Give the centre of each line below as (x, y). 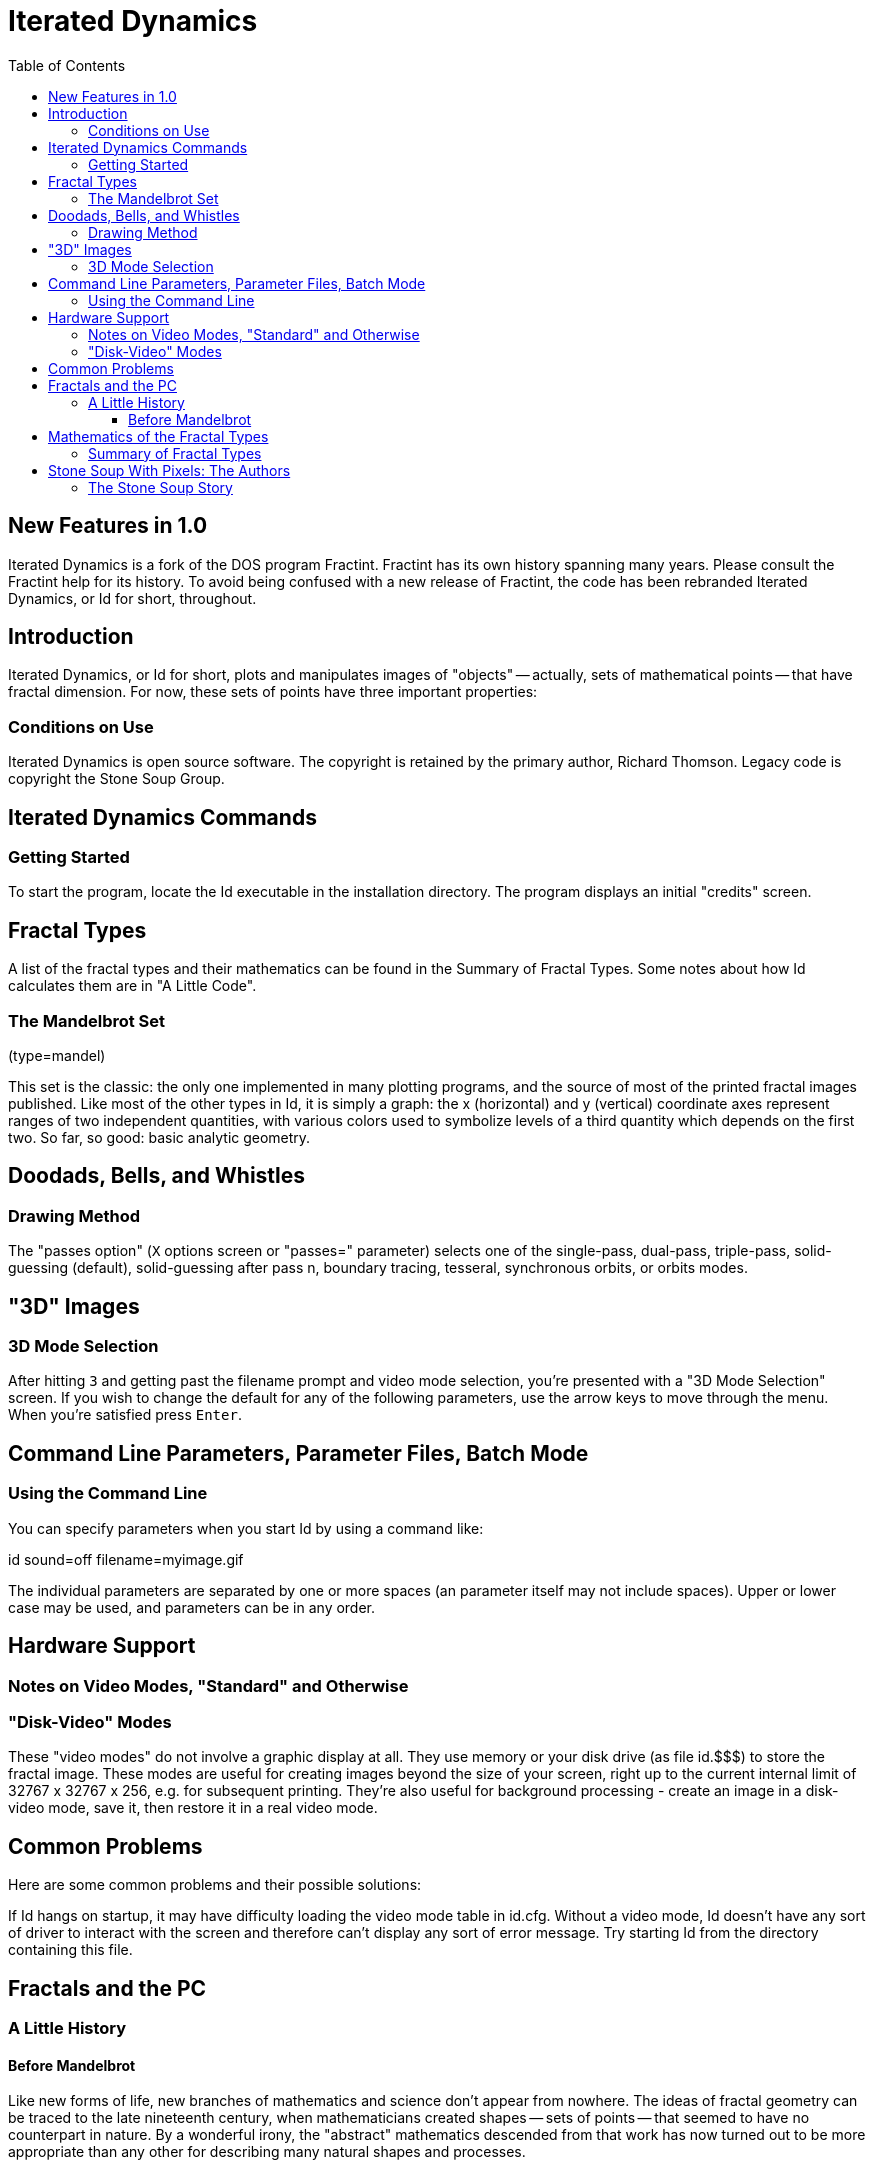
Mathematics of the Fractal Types (158, 436)
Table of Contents (67, 65)
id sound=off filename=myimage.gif (126, 1559)
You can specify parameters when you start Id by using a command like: (246, 1528)
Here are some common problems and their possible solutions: (215, 1885)
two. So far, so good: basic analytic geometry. (159, 1137)
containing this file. (70, 1950)
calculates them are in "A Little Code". (132, 986)
